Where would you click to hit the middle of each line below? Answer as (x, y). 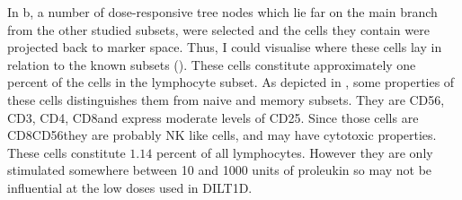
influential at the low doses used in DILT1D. (130, 187)
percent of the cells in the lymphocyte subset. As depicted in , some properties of (231, 82)
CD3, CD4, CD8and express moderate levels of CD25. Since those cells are (213, 117)
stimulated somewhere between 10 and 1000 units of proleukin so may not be (220, 170)
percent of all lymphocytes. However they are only (294, 152)
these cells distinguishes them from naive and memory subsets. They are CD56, (226, 99)
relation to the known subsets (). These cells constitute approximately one (212, 64)
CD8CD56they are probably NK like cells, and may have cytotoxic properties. (222, 135)
